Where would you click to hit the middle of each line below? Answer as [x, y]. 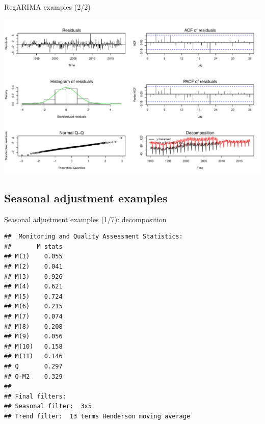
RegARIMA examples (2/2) [47, 7]
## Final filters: [35, 396]
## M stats [33, 246]
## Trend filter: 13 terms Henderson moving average [97, 416]
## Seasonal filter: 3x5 [48, 406]
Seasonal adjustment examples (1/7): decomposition [85, 219]
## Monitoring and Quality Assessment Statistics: [94, 237]
